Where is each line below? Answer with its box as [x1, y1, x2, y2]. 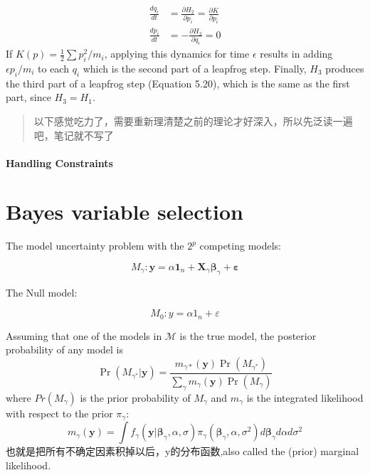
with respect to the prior [6, 405, 113, 420]
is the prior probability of [80, 390, 191, 405]
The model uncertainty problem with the [6, 238, 184, 253]
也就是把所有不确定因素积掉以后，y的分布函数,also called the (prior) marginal [6, 444, 359, 459]
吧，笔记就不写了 [33, 127, 114, 142]
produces [325, 60, 364, 75]
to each [38, 60, 69, 75]
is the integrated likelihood [246, 390, 364, 405]
